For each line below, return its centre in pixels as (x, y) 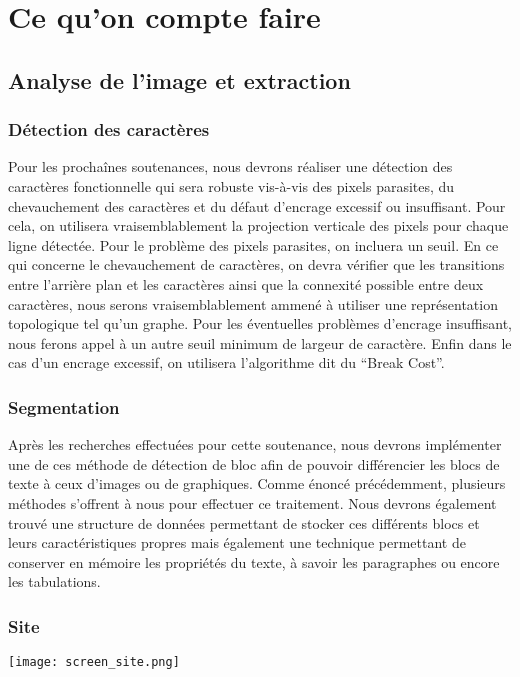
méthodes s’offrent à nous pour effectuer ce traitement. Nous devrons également (252, 502)
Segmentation (64, 406)
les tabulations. (54, 581)
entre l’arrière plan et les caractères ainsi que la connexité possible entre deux (246, 283)
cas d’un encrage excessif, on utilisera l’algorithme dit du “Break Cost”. (226, 362)
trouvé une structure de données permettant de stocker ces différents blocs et (244, 522)
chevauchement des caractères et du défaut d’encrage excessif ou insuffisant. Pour (257, 205)
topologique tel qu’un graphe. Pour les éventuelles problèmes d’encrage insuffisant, (260, 323)
